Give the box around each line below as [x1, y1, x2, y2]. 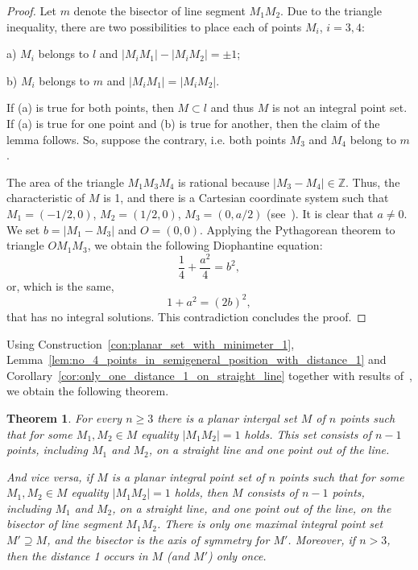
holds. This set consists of [244, 425, 371, 442]
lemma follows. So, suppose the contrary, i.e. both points [6, 130, 286, 147]
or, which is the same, [6, 277, 114, 294]
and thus [210, 99, 255, 116]
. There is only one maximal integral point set [156, 515, 383, 532]
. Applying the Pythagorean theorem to [200, 221, 395, 237]
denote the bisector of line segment [73, 2, 246, 19]
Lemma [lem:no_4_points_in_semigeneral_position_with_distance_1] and [6, 351, 387, 368]
